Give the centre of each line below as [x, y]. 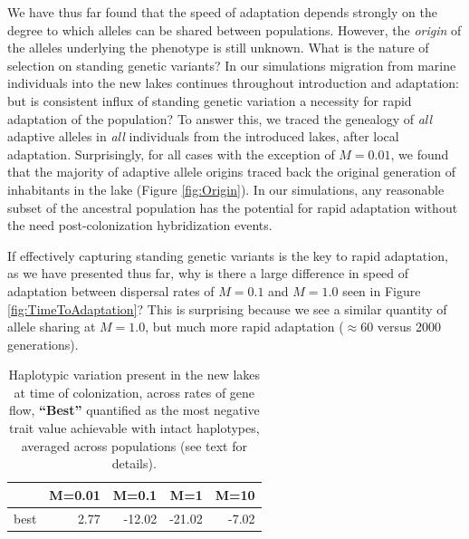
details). [134, 463]
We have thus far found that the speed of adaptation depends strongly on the [222, 12]
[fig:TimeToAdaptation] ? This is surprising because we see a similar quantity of [227, 308]
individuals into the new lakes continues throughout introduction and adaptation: [233, 83]
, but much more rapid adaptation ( [244, 327]
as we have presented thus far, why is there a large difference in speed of [208, 273]
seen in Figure [382, 290]
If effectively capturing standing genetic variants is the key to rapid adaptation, [228, 255]
